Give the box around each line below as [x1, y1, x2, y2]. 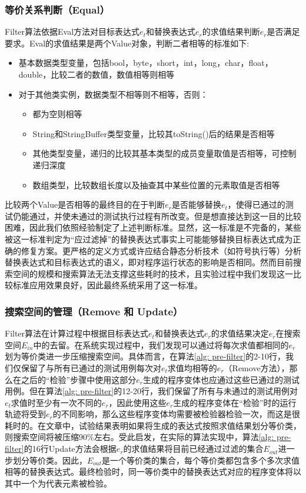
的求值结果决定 [211, 327, 269, 339]
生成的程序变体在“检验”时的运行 [173, 396, 297, 408]
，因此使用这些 [108, 396, 167, 408]
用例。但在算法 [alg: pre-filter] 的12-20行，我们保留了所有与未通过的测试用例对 [5, 385, 298, 397]
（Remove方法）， [224, 361, 290, 374]
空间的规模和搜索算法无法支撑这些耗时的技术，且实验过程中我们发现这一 [12, 267, 293, 279]
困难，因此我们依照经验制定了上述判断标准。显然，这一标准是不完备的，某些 [5, 221, 301, 234]
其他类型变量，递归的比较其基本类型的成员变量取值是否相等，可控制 [32, 147, 297, 159]
